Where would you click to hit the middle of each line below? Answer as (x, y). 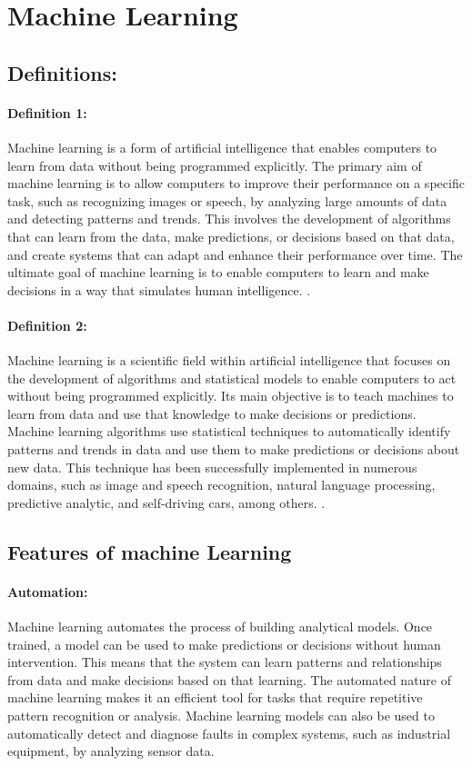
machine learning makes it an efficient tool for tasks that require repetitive (215, 697)
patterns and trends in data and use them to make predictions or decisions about (234, 449)
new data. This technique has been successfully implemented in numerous (212, 467)
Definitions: (62, 72)
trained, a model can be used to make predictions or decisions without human (224, 644)
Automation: (48, 591)
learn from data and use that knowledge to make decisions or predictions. (212, 413)
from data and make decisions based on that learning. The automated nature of (230, 679)
